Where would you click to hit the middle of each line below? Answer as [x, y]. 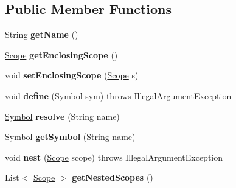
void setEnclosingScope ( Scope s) [72, 75]
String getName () [42, 34]
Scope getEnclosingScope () [61, 54]
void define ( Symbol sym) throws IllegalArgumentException [118, 95]
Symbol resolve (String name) [62, 116]
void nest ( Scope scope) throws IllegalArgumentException [114, 157]
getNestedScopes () [113, 177]
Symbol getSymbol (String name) [70, 137]
